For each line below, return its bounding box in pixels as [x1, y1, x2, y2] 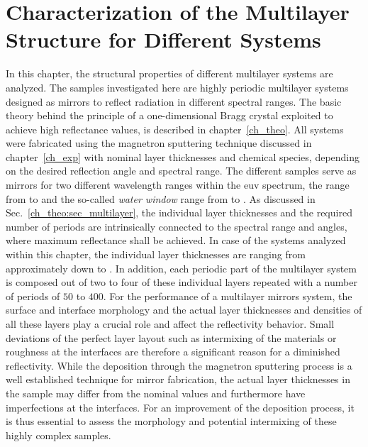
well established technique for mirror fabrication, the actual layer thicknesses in [6, 372, 350, 387]
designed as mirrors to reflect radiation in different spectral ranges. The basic [6, 94, 342, 109]
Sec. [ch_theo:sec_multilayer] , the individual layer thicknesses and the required [6, 205, 352, 220]
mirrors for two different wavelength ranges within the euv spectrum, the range [6, 177, 350, 192]
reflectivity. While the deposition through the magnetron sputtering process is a [6, 358, 352, 372]
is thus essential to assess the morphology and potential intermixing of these [6, 414, 337, 429]
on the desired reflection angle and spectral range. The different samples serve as [6, 163, 357, 178]
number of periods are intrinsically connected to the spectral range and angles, [6, 219, 347, 233]
